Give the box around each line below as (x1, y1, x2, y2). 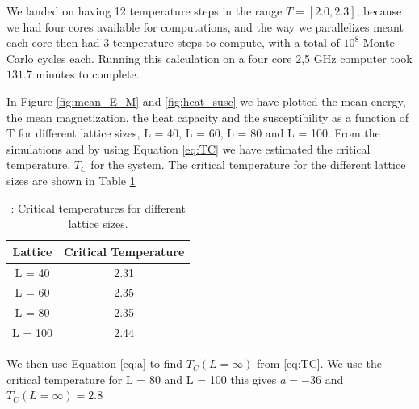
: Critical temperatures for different (10, 199, 186, 216)
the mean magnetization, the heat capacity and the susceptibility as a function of (6, 108, 409, 125)
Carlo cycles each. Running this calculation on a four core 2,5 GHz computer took (6, 49, 413, 66)
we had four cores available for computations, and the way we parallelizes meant (6, 18, 404, 35)
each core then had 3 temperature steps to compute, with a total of (6, 34, 340, 51)
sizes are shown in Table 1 (6, 171, 136, 188)
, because (356, 2, 402, 19)
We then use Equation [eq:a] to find (6, 355, 183, 372)
